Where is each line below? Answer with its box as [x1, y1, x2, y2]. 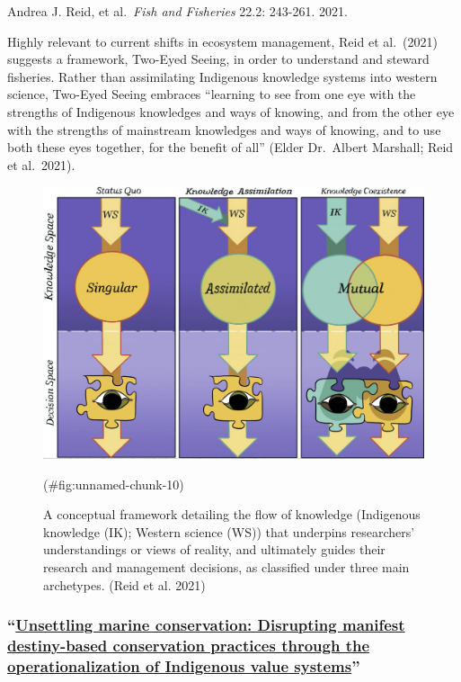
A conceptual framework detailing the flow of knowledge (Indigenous [43, 505, 421, 524]
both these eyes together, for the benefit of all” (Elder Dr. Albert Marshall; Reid [7, 138, 454, 157]
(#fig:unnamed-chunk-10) [43, 474, 184, 493]
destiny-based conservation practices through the [7, 634, 370, 657]
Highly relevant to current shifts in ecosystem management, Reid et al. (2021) [7, 31, 438, 50]
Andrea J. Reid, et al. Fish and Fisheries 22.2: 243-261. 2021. [7, 2, 348, 20]
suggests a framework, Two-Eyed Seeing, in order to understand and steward [7, 49, 430, 68]
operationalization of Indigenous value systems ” [7, 654, 360, 677]
